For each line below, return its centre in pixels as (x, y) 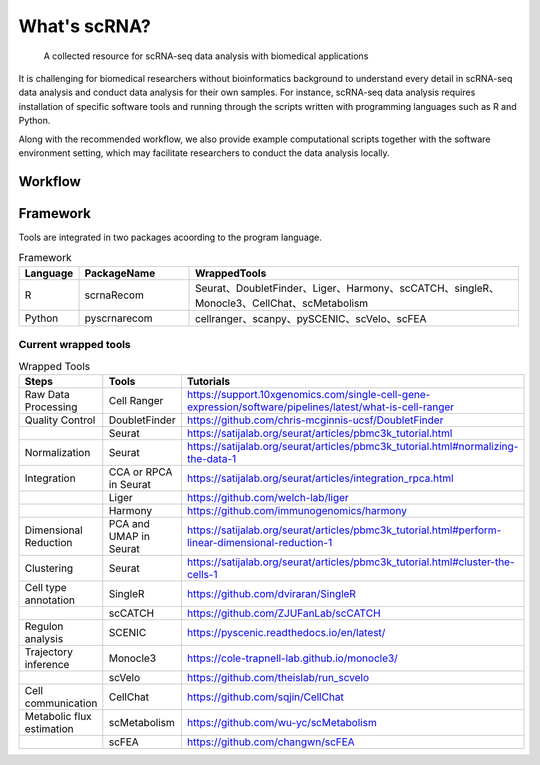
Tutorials (208, 381)
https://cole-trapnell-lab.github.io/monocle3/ (292, 658)
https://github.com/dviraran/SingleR (271, 593)
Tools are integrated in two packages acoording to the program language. (170, 237)
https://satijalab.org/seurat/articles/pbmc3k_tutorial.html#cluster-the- (350, 562)
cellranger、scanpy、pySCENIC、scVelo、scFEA (311, 318)
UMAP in (129, 536)
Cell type (45, 587)
